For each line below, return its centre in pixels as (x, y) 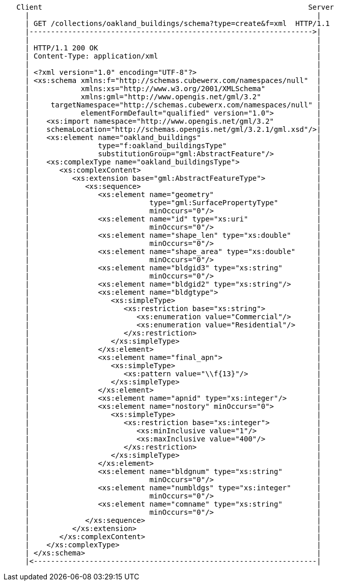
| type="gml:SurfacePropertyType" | (173, 203)
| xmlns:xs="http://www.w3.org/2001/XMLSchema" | (173, 89)
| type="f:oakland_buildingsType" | (173, 146)
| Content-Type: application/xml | (173, 56)
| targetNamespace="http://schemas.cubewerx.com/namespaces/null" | (173, 105)
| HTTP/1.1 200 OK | (173, 48)
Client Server (175, 7)
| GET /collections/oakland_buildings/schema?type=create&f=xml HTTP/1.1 (177, 23)
